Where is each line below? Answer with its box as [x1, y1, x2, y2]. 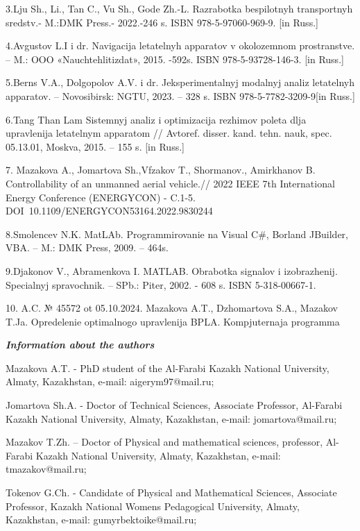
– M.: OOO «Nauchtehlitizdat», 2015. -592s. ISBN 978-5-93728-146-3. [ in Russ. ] [6, 51, 344, 66]
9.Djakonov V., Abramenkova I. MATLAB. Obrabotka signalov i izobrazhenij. [6, 263, 338, 278]
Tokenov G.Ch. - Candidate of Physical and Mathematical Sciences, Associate [6, 485, 337, 500]
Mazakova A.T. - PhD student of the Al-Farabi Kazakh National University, [6, 360, 329, 375]
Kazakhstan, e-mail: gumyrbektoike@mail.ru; [6, 512, 197, 527]
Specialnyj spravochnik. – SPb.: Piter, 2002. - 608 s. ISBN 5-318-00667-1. [6, 277, 316, 292]
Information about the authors [6, 337, 155, 352]
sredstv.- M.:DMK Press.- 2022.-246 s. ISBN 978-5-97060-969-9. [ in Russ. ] [6, 15, 318, 29]
